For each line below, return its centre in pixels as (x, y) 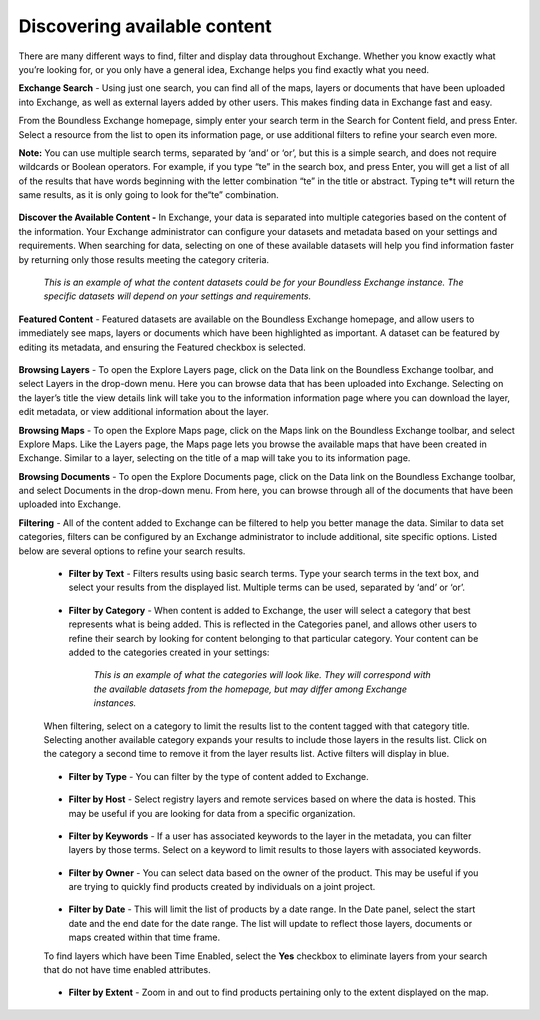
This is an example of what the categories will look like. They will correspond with (262, 675)
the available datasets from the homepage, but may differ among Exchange (250, 689)
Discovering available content (145, 26)
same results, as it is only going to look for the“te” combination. (148, 195)
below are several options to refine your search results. (132, 551)
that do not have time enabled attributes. (127, 970)
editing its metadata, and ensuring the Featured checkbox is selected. (162, 347)
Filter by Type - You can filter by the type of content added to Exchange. (218, 776)
